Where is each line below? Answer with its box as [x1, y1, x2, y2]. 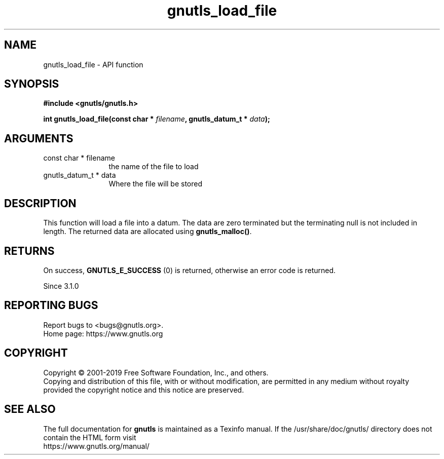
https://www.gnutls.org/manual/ [43, 441, 150, 450]
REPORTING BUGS [4, 299, 98, 312]
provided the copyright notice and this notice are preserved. [43, 385, 244, 394]
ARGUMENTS [4, 132, 73, 145]
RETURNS [4, 244, 55, 257]
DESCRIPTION [4, 197, 77, 210]
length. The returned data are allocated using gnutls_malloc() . [43, 227, 252, 236]
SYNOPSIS [4, 78, 59, 91]
